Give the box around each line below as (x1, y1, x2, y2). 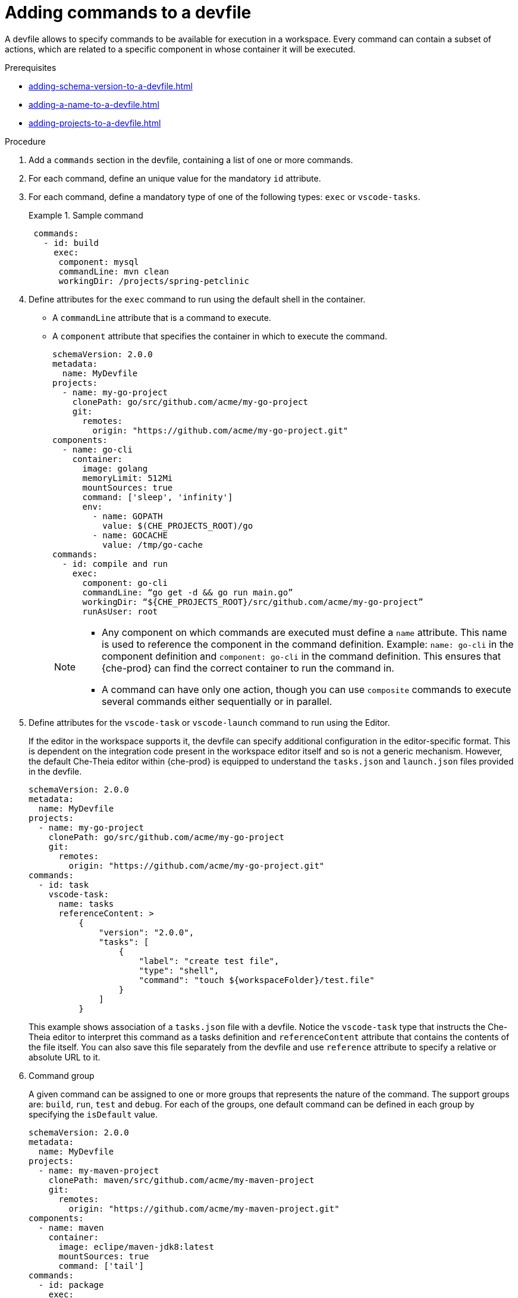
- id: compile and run (62, 558, 168, 569)
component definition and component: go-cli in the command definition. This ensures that (102, 650, 501, 662)
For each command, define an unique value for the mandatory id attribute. (29, 173, 321, 183)
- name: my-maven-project (38, 1165, 159, 1175)
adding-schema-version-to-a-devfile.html (29, 80, 193, 91)
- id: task (38, 879, 89, 890)
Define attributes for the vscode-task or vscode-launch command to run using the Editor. (29, 717, 390, 728)
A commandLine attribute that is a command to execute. (52, 312, 271, 323)
